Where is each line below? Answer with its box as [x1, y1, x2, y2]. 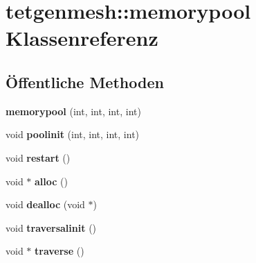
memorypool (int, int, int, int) [6, 103, 141, 118]
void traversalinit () [6, 220, 97, 235]
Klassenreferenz [6, 24, 158, 52]
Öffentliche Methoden [6, 71, 164, 92]
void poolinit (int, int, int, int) [6, 127, 140, 142]
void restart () [6, 150, 71, 164]
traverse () [35, 244, 84, 258]
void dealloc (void [6, 197, 85, 212]
